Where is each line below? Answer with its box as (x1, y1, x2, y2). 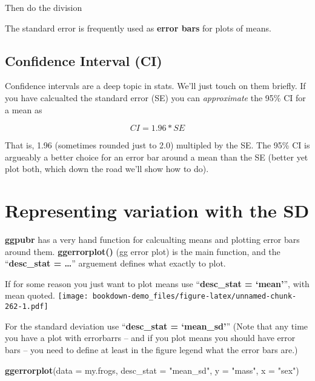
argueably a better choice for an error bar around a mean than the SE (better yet (5, 150, 308, 163)
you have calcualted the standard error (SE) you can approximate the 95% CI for (5, 91, 306, 104)
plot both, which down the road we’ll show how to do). (5, 162, 209, 175)
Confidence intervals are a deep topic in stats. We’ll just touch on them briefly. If (5, 79, 306, 92)
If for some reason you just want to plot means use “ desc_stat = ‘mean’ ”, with (5, 277, 310, 290)
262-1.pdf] (5, 302, 48, 311)
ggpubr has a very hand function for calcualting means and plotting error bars (5, 233, 300, 246)
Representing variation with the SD (5, 198, 310, 223)
